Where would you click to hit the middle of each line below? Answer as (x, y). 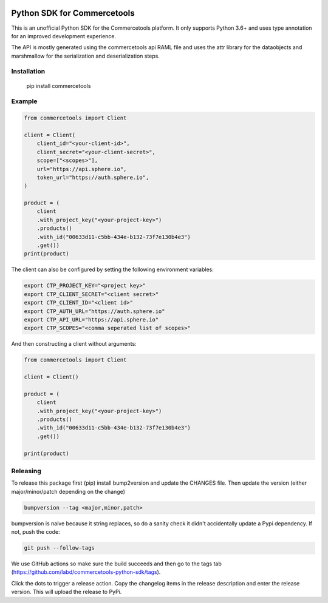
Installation (28, 72)
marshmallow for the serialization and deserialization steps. (86, 56)
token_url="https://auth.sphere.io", (93, 177)
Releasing (26, 471)
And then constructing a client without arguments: (74, 344)
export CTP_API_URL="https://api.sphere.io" (91, 319)
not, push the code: (36, 532)
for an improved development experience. (64, 36)
